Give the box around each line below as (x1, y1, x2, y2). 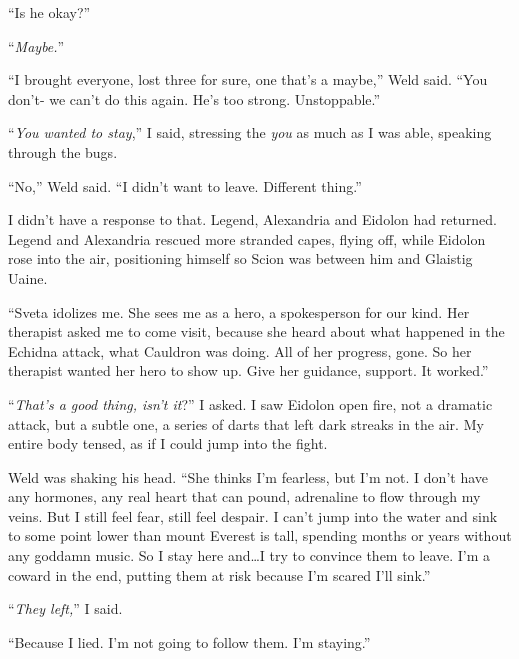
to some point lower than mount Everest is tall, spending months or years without (8, 525, 512, 546)
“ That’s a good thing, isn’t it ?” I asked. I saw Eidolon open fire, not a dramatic (8, 393, 493, 414)
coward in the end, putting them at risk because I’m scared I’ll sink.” (8, 564, 431, 585)
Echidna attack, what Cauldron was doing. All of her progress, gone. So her (8, 340, 472, 361)
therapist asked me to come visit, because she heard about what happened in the (8, 321, 505, 342)
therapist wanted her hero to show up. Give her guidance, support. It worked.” (8, 360, 489, 381)
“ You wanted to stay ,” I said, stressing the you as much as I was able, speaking (8, 122, 492, 143)
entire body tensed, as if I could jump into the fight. (8, 433, 328, 454)
